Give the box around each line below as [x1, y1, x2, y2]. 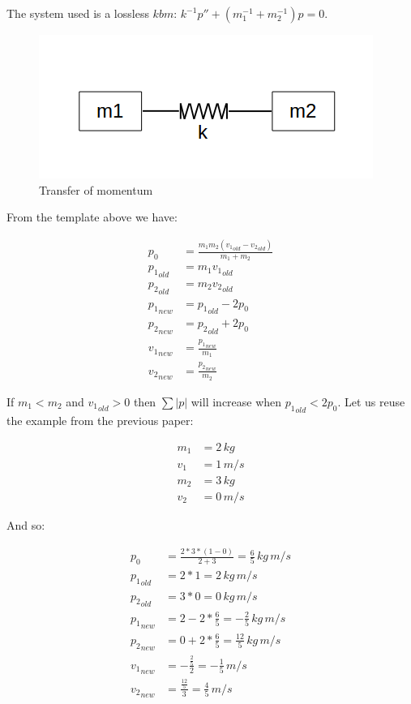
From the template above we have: [6, 208, 178, 225]
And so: [6, 517, 45, 534]
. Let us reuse [337, 393, 405, 410]
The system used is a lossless [6, 5, 149, 21]
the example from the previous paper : [6, 412, 194, 429]
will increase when [191, 393, 282, 410]
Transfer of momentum [39, 181, 153, 198]
